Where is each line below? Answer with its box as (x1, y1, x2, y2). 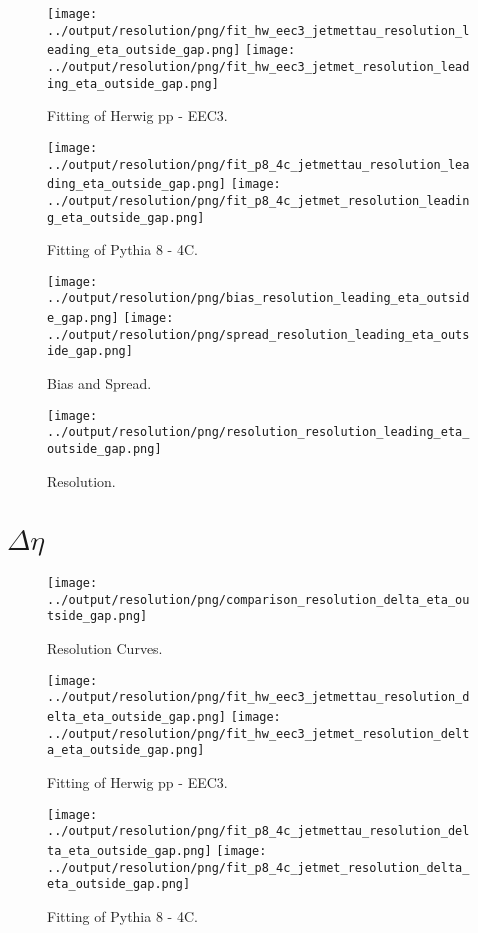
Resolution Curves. (47, 638, 163, 659)
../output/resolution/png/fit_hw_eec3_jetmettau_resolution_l (47, 23, 470, 38)
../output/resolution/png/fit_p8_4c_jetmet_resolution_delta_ (47, 860, 470, 875)
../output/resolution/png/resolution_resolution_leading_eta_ (47, 425, 470, 440)
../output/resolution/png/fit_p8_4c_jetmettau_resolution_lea (47, 157, 470, 172)
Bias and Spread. (47, 373, 152, 394)
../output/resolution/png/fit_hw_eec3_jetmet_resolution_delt (47, 726, 470, 741)
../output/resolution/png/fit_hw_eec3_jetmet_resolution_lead (47, 59, 470, 74)
